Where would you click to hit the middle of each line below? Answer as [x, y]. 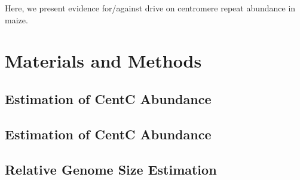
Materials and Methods [103, 61]
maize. [16, 19]
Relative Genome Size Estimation [111, 169]
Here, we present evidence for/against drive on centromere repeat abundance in [150, 8]
